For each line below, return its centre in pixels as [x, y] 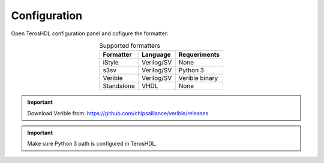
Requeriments [199, 55]
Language [156, 55]
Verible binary [198, 78]
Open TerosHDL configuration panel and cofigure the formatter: [90, 33]
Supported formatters [130, 46]
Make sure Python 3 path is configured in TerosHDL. [92, 144]
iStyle [111, 63]
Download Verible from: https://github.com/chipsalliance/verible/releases [118, 113]
